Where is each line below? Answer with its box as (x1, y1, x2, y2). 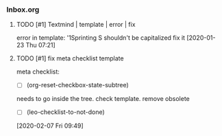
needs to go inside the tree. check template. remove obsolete (16, 95, 190, 103)
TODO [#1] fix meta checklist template (16, 54, 124, 63)
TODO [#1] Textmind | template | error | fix (16, 21, 136, 29)
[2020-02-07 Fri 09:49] (16, 122, 84, 130)
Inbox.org (6, 5, 40, 14)
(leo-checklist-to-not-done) (26, 108, 106, 116)
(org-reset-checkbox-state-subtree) (26, 81, 129, 89)
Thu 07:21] (25, 41, 56, 49)
